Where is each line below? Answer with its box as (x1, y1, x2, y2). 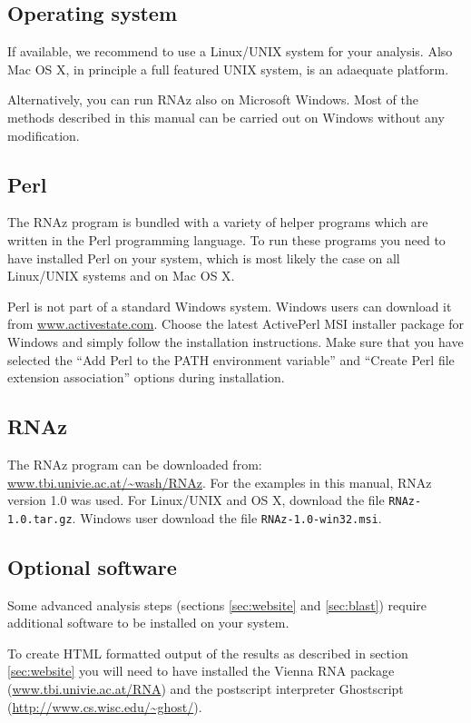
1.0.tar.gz (7, 512, 73, 526)
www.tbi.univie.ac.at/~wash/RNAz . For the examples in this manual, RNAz (7, 472, 432, 491)
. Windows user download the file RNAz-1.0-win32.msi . (72, 508, 382, 527)
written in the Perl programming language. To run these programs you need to (7, 230, 446, 249)
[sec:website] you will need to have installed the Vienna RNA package (7, 661, 395, 680)
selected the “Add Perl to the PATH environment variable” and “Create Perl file (7, 350, 455, 369)
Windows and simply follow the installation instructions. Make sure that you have (7, 332, 464, 351)
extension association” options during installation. (7, 368, 285, 387)
